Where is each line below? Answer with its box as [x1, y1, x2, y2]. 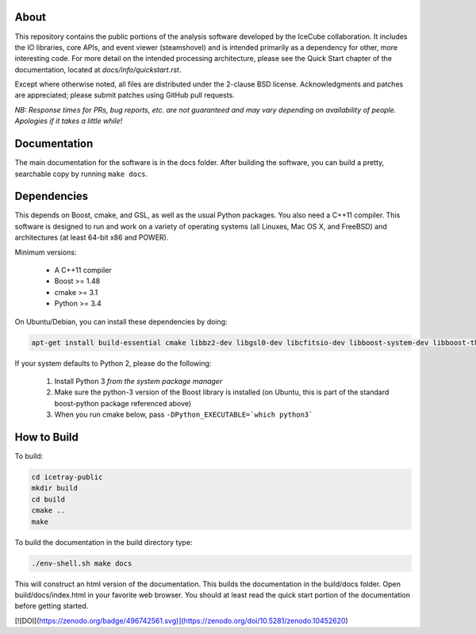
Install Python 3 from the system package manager [54, 376, 223, 386]
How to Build [14, 430, 79, 444]
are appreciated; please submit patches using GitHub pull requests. [14, 90, 236, 100]
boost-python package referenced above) [54, 398, 192, 408]
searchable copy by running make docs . [14, 169, 148, 179]
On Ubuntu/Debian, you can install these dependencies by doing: [14, 317, 228, 326]
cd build [31, 494, 66, 504]
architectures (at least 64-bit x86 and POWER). [14, 232, 169, 242]
